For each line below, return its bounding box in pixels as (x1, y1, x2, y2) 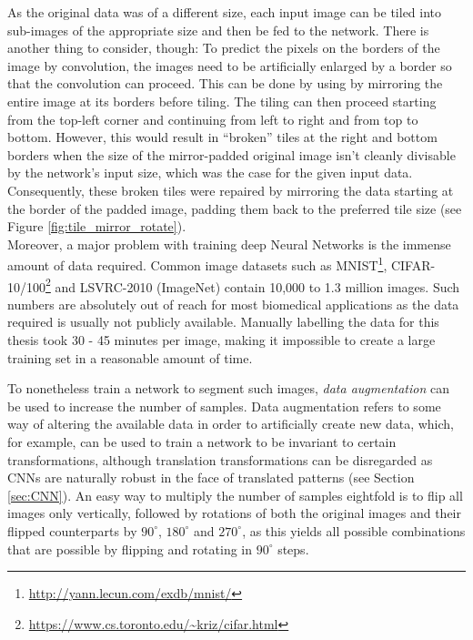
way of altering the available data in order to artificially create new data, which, (7, 414, 454, 433)
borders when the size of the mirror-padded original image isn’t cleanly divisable (7, 145, 456, 164)
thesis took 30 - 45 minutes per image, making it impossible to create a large (7, 330, 436, 349)
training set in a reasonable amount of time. (7, 348, 253, 367)
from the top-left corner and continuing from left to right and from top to (7, 109, 418, 128)
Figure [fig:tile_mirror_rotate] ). (7, 217, 186, 236)
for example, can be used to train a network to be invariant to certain (7, 432, 397, 451)
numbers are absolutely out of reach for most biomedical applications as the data (7, 294, 459, 313)
